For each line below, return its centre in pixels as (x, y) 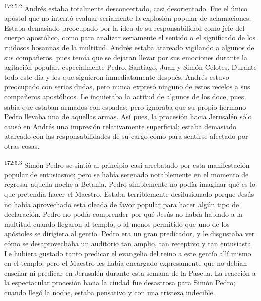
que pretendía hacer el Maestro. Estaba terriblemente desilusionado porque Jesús (129, 194)
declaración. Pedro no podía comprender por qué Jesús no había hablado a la (123, 214)
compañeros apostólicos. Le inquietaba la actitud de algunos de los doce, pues (124, 96)
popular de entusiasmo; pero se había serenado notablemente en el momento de (126, 174)
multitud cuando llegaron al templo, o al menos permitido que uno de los (117, 223)
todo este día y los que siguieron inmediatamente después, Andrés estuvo (117, 77)
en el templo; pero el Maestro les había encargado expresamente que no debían (126, 263)
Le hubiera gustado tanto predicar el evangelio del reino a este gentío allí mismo (128, 253)
